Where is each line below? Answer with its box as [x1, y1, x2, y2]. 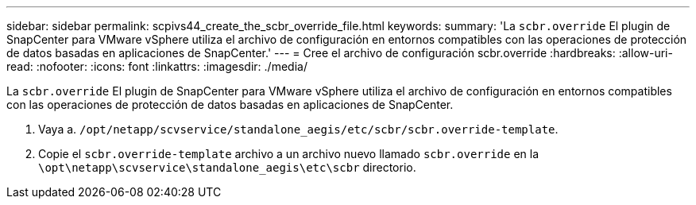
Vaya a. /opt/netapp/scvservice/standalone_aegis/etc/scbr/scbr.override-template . [38, 122, 559, 136]
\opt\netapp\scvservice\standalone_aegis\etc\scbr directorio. [38, 161, 416, 174]
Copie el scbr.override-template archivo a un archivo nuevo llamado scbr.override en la [38, 147, 539, 161]
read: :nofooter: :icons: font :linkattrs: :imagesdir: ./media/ [6, 60, 307, 73]
